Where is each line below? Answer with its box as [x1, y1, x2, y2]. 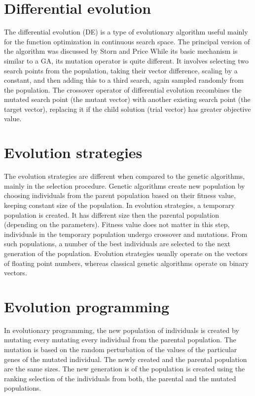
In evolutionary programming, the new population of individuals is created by [4, 325, 239, 335]
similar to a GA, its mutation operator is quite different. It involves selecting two [4, 55, 249, 66]
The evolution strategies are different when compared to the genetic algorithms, [4, 171, 245, 181]
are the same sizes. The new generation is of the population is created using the [4, 363, 245, 374]
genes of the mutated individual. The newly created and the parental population [4, 354, 247, 364]
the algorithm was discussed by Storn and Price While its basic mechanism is [4, 46, 238, 56]
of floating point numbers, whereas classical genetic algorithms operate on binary [4, 258, 249, 268]
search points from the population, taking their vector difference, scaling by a [4, 65, 238, 75]
